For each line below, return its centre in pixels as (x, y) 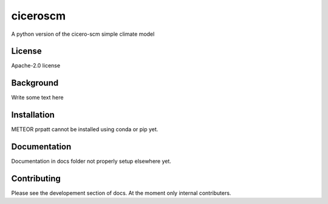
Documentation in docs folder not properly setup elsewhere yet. (91, 161)
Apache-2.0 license (36, 66)
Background (35, 83)
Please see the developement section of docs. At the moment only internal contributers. (121, 193)
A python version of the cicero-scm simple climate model (83, 34)
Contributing (36, 178)
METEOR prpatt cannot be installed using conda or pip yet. (85, 129)
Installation (33, 115)
